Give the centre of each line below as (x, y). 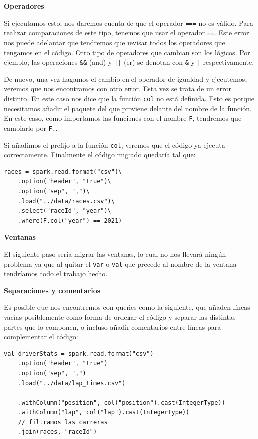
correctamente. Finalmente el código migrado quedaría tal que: (100, 155)
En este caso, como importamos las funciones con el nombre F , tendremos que (123, 118)
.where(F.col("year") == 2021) (70, 220)
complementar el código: (41, 336)
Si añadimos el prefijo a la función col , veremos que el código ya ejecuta (115, 145)
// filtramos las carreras (63, 422)
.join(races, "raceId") (58, 432)
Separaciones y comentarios (52, 290)
